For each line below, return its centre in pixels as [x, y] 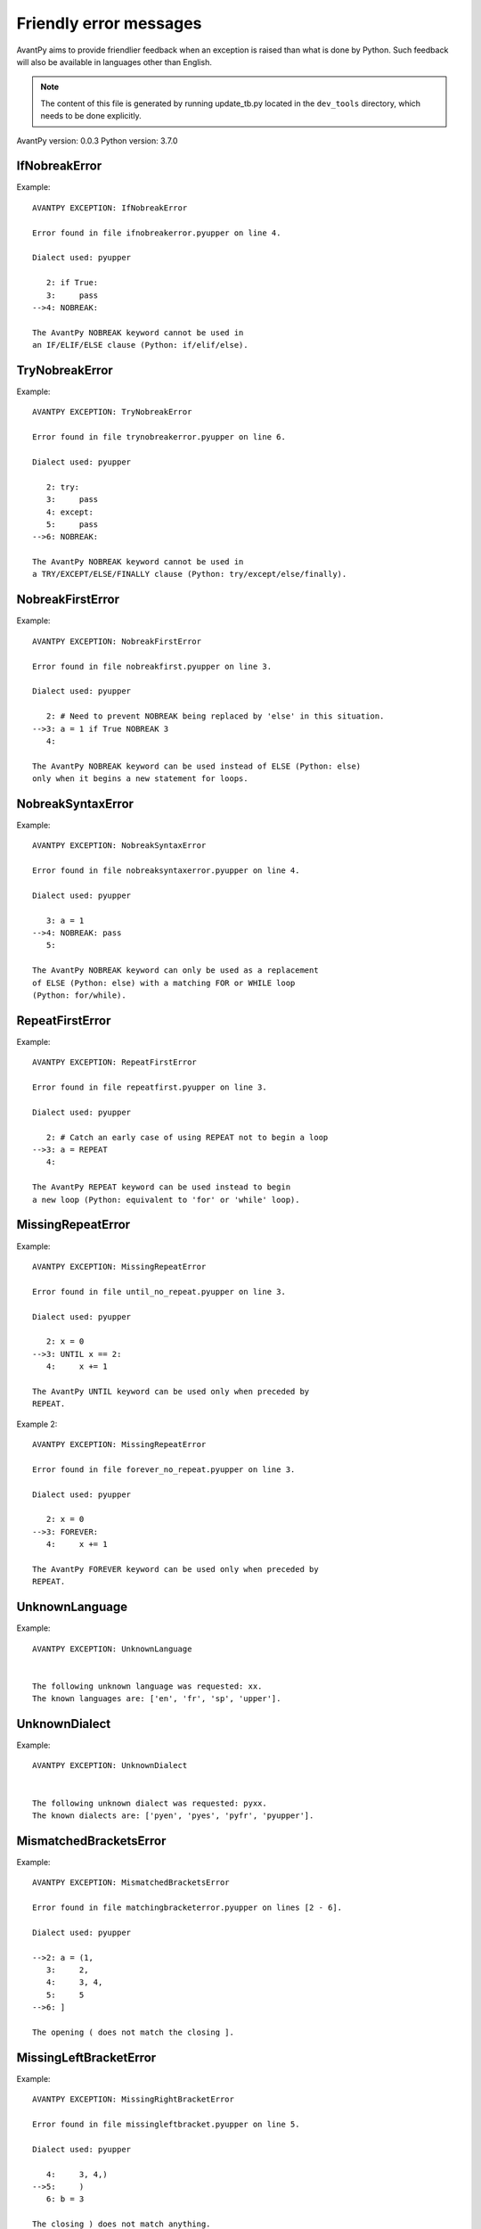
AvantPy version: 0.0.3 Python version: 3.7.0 [97, 140]
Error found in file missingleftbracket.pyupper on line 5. [166, 2125]
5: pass [72, 524]
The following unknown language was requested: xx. [147, 1686]
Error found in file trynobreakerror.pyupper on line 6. [159, 437]
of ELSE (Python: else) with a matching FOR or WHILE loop [164, 983]
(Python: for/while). [79, 995]
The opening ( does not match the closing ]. [134, 2032]
